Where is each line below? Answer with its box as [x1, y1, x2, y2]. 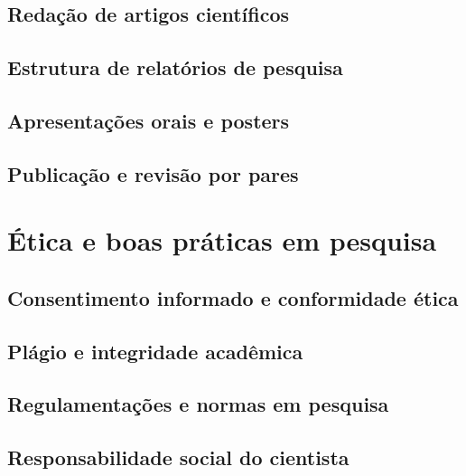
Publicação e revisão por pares [7, 159, 299, 187]
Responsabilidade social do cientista [7, 443, 349, 471]
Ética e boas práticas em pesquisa [7, 222, 437, 259]
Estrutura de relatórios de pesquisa [7, 53, 343, 81]
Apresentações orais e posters [7, 106, 290, 134]
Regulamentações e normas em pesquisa [7, 390, 389, 418]
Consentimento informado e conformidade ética [7, 283, 459, 311]
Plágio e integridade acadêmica [7, 337, 303, 365]
